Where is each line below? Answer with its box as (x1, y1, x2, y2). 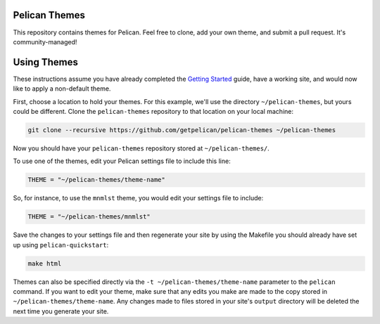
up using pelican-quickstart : (13, 240, 109, 249)
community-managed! (13, 37, 77, 46)
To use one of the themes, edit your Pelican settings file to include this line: (13, 157, 232, 165)
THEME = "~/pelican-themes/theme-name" (27, 176, 165, 184)
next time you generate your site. (13, 306, 109, 316)
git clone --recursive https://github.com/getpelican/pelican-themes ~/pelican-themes (27, 126, 336, 134)
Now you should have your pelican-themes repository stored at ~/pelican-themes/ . (13, 144, 270, 153)
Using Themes (13, 56, 79, 68)
